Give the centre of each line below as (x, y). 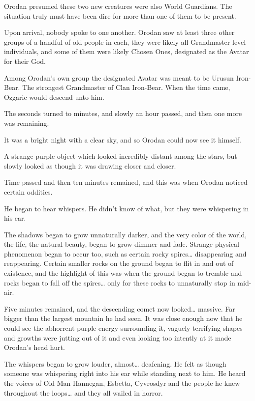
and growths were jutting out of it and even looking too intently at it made (118, 337)
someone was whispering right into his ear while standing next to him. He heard (125, 373)
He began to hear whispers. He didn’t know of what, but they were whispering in (127, 208)
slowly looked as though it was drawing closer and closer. (90, 165)
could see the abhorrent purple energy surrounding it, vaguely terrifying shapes (123, 328)
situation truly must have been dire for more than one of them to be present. (120, 15)
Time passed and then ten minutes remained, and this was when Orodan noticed (126, 182)
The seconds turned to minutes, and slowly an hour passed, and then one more (123, 113)
